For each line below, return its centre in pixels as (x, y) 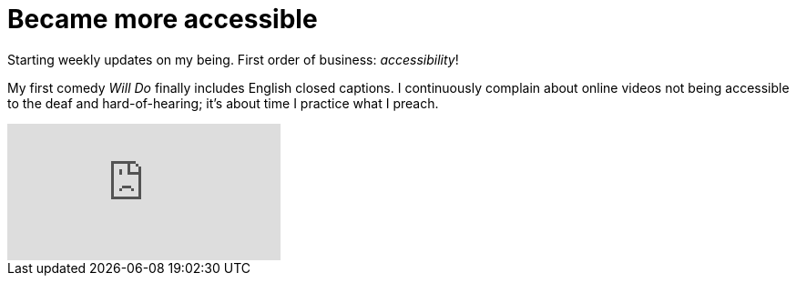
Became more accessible (163, 19)
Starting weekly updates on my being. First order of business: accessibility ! (233, 59)
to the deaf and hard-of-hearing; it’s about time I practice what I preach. (223, 103)
